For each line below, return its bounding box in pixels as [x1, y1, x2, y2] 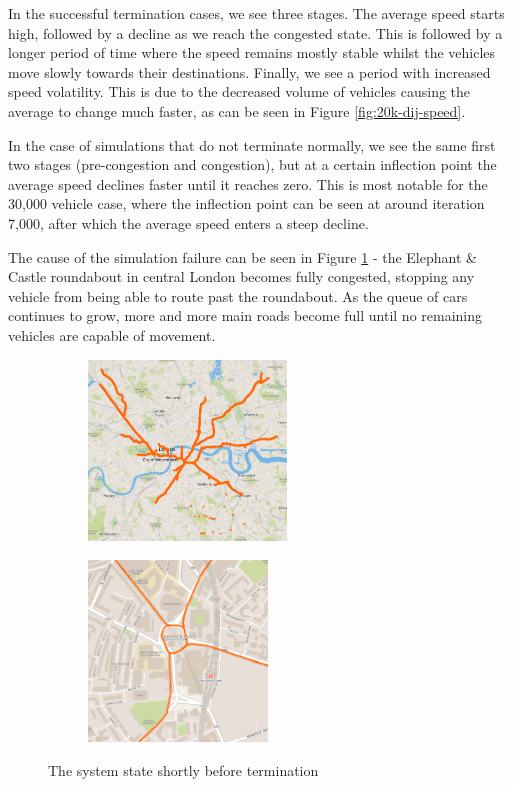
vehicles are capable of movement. [8, 324, 216, 345]
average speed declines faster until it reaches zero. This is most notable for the [8, 173, 488, 194]
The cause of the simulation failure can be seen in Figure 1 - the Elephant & [8, 246, 477, 267]
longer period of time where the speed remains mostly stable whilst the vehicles [8, 42, 496, 63]
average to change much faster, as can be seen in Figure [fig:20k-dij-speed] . [8, 100, 466, 121]
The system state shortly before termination [48, 759, 319, 780]
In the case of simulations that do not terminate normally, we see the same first [8, 134, 496, 155]
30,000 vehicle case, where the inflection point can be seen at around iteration [8, 193, 485, 214]
